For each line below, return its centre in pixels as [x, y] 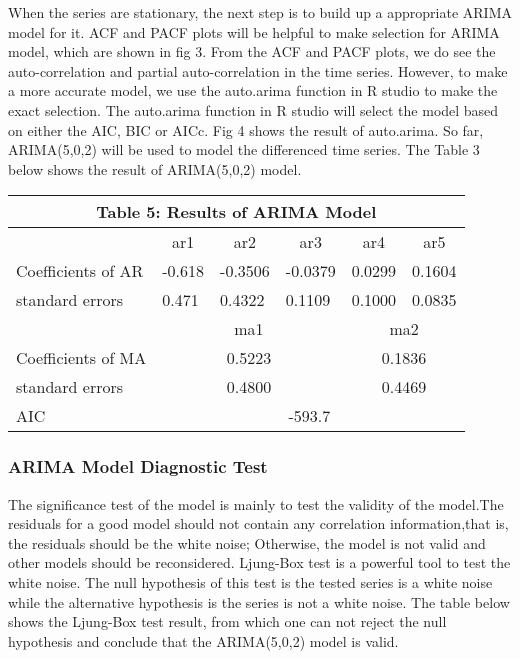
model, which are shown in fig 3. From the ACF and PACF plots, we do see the [252, 51]
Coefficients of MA [81, 358]
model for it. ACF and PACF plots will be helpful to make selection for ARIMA [254, 31]
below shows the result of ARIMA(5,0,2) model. [155, 168]
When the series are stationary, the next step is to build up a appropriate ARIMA [260, 12]
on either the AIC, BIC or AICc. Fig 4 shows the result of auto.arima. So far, [246, 129]
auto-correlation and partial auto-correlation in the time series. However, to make [258, 70]
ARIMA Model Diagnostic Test [138, 466]
